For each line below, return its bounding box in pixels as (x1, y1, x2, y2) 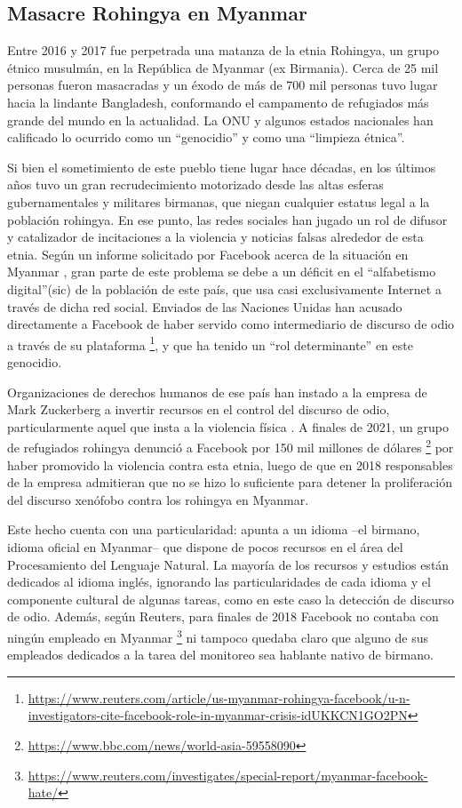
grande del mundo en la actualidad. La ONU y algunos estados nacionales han (7, 110, 434, 129)
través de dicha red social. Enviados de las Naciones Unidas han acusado (7, 297, 402, 316)
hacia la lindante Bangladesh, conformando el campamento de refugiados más (7, 92, 429, 111)
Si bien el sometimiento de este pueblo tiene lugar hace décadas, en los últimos (7, 157, 436, 176)
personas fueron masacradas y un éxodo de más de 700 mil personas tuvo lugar (7, 76, 438, 94)
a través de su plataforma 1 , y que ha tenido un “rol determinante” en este (7, 332, 413, 354)
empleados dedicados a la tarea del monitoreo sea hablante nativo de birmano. (7, 645, 434, 664)
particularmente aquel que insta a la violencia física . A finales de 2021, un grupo (7, 417, 449, 436)
